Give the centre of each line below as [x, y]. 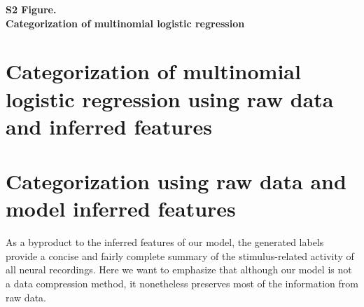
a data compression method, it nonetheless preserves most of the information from [182, 284]
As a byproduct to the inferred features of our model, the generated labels [165, 242]
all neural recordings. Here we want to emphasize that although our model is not [179, 270]
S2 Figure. [31, 9]
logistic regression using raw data [170, 98]
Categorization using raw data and [176, 181]
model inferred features [121, 209]
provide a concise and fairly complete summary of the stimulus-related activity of [180, 255]
